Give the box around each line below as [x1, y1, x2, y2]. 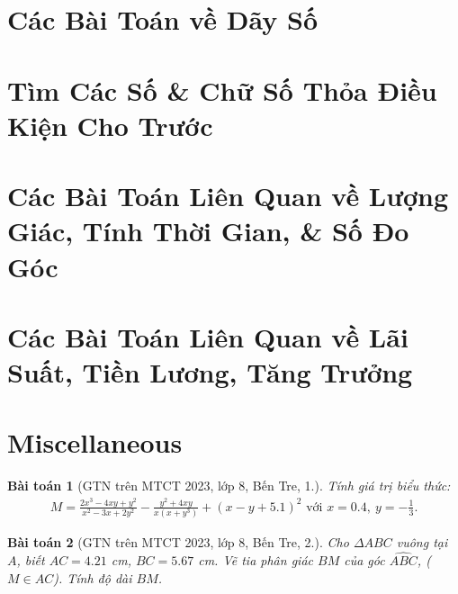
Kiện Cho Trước [7, 106, 213, 143]
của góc [344, 550, 385, 569]
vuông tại [396, 533, 448, 552]
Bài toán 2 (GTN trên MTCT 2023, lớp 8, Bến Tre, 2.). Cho [7, 533, 349, 552]
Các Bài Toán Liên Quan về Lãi [7, 318, 409, 355]
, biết [16, 550, 45, 569]
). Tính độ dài [53, 568, 132, 587]
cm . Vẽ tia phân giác [198, 550, 313, 569]
